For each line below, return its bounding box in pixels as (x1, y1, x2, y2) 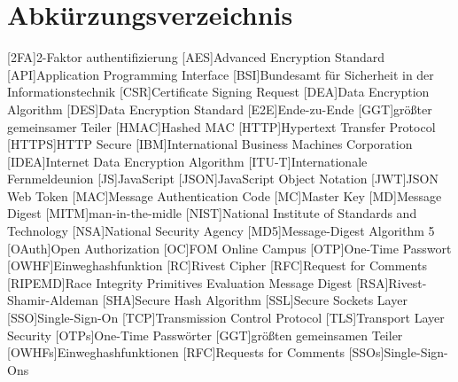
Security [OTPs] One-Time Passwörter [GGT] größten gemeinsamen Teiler (7, 325, 403, 344)
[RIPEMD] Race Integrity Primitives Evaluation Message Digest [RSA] (7, 273, 389, 292)
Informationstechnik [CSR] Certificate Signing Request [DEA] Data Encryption (7, 82, 430, 101)
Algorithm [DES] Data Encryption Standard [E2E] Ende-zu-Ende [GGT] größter (7, 99, 432, 118)
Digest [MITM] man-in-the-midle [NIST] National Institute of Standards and (7, 204, 417, 222)
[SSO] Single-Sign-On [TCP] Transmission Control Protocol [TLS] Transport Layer (7, 308, 445, 327)
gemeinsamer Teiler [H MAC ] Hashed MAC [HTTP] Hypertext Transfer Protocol (7, 117, 436, 136)
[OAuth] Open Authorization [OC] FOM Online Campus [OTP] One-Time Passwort (7, 238, 452, 257)
